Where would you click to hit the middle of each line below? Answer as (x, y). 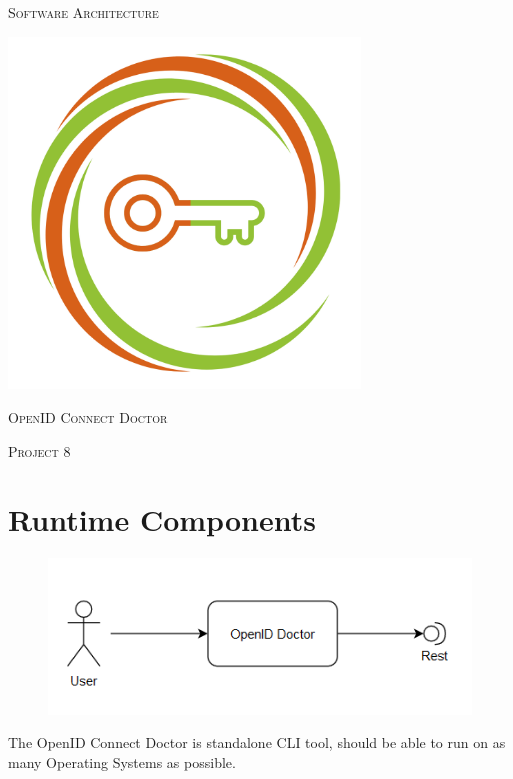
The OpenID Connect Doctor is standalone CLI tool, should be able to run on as (257, 742)
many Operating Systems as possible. (122, 761)
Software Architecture (83, 12)
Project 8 (39, 450)
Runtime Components (162, 519)
